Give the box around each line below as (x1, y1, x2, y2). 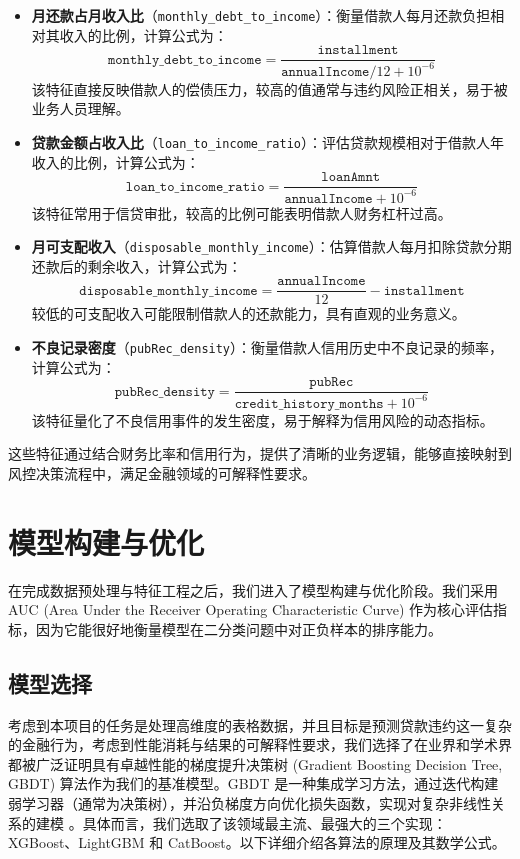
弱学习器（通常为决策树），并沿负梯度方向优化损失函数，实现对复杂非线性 (8, 792, 491, 813)
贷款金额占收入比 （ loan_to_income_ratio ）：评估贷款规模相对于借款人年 (31, 131, 504, 152)
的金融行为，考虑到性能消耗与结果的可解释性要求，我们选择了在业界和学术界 (8, 734, 512, 755)
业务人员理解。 (31, 98, 130, 119)
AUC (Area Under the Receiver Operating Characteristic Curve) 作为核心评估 (8, 599, 494, 620)
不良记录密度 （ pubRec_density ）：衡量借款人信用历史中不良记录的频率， (31, 337, 504, 357)
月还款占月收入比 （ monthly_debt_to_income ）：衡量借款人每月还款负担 (31, 5, 491, 25)
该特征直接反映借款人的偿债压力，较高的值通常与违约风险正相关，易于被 (31, 78, 508, 99)
